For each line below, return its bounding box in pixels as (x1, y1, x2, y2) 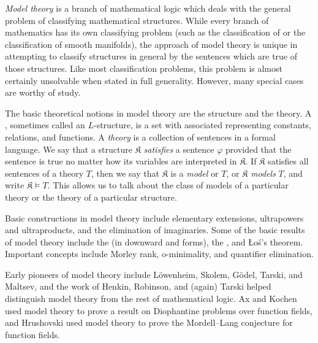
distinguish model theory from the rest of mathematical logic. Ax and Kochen (5, 292, 297, 305)
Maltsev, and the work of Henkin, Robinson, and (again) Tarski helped (5, 280, 271, 293)
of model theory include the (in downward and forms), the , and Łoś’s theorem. (5, 235, 303, 248)
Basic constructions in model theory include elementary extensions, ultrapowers (5, 211, 304, 224)
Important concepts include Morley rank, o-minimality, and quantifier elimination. (5, 247, 314, 260)
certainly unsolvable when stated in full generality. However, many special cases (5, 74, 304, 87)
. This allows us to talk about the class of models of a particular (47, 179, 289, 191)
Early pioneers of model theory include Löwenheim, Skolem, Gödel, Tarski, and (5, 268, 303, 280)
